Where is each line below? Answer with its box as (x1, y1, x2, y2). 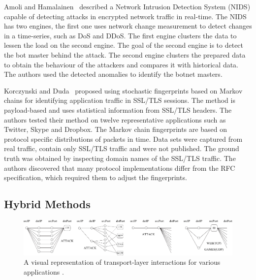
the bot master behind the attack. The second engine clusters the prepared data (4, 49, 246, 60)
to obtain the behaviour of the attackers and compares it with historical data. (4, 59, 239, 69)
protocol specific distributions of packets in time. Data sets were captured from (4, 133, 243, 144)
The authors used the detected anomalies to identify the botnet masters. (4, 69, 223, 79)
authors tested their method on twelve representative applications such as (4, 114, 226, 124)
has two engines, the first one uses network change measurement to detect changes (4, 21, 252, 31)
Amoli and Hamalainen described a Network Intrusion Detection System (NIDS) (4, 1, 251, 11)
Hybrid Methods (4, 196, 91, 212)
